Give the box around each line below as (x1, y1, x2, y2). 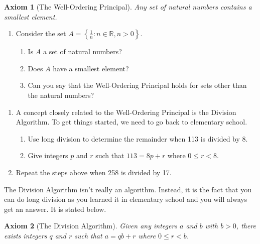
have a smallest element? (53, 63, 129, 73)
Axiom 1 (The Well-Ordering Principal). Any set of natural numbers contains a (4, 2, 252, 12)
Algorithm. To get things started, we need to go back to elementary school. (16, 116, 247, 127)
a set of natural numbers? (43, 46, 122, 57)
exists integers (4, 230, 47, 240)
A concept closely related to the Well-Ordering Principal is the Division (16, 106, 236, 117)
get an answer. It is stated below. (4, 203, 106, 214)
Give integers (28, 150, 68, 161)
